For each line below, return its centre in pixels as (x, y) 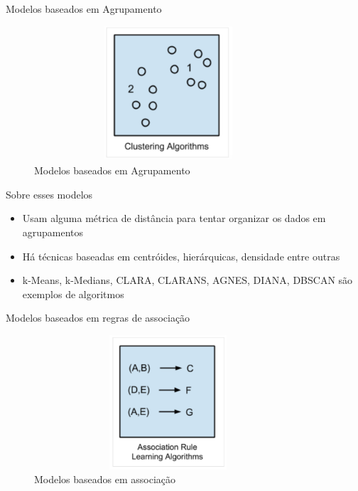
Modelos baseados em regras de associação (98, 318)
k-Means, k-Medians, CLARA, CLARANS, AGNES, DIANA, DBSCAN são (188, 280)
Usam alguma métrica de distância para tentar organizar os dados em (174, 218)
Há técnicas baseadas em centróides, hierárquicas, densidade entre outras (181, 256)
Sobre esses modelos (49, 194)
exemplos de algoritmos (73, 294)
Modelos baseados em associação (105, 479)
